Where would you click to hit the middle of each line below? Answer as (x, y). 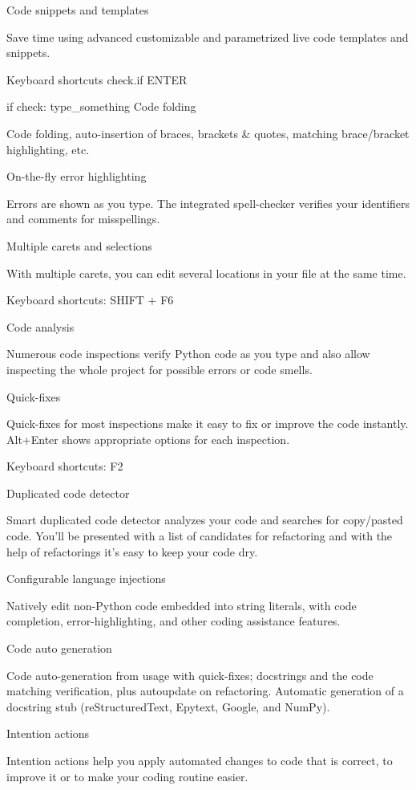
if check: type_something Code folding (101, 106)
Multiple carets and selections (79, 245)
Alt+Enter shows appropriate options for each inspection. (148, 439)
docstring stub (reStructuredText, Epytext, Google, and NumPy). (168, 706)
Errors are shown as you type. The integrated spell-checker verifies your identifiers (208, 203)
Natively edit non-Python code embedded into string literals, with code (182, 605)
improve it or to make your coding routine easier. (127, 776)
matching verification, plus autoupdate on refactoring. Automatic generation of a (205, 691)
